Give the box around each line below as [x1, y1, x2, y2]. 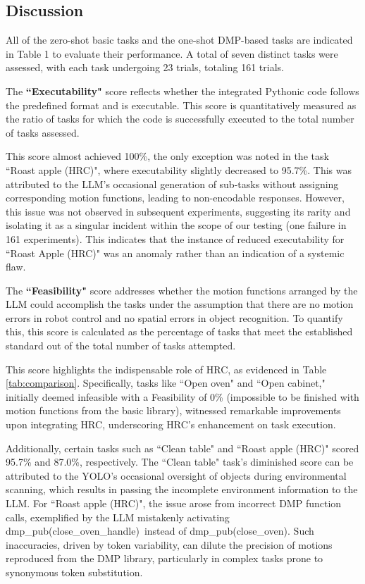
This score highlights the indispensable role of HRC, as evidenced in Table [6, 361, 327, 376]
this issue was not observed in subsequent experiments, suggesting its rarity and [6, 204, 351, 218]
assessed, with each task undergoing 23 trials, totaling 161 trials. [6, 60, 284, 75]
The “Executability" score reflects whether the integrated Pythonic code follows [6, 83, 359, 98]
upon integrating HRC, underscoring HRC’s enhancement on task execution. [6, 417, 336, 432]
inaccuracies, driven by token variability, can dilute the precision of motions [6, 537, 333, 552]
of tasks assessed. [6, 125, 80, 139]
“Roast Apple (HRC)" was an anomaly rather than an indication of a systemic [6, 245, 345, 260]
